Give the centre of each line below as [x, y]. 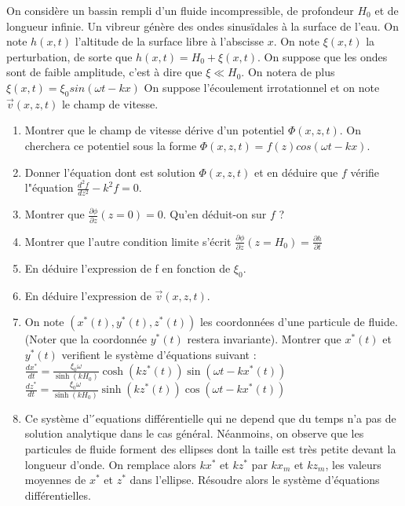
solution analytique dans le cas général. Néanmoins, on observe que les [194, 433]
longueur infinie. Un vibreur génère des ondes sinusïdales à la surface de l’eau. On [203, 26]
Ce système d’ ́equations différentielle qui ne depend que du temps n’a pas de [210, 418]
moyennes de [55, 480]
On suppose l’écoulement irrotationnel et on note [262, 87]
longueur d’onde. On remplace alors [110, 464]
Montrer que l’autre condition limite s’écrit [128, 241]
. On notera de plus [288, 72]
